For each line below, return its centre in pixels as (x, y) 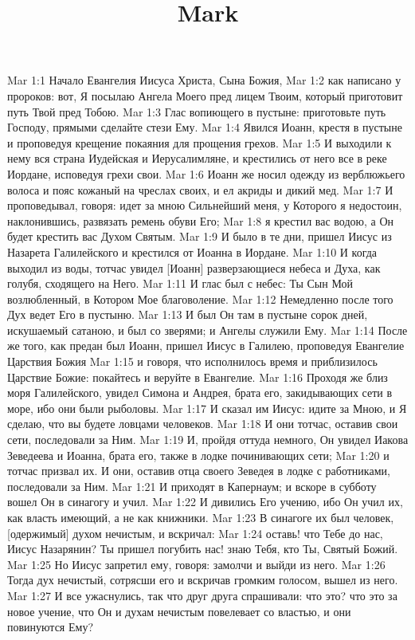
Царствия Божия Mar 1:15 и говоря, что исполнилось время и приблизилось (192, 361)
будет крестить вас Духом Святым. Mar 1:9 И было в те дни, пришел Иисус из (200, 236)
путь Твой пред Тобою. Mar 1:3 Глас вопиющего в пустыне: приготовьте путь (197, 111)
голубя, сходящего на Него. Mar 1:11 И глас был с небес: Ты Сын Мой (180, 283)
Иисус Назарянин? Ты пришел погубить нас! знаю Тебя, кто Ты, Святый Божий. (203, 549)
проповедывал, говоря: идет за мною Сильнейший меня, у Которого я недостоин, (205, 205)
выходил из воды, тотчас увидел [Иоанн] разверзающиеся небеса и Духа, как (194, 267)
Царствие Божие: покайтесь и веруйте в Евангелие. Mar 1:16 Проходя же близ (198, 377)
